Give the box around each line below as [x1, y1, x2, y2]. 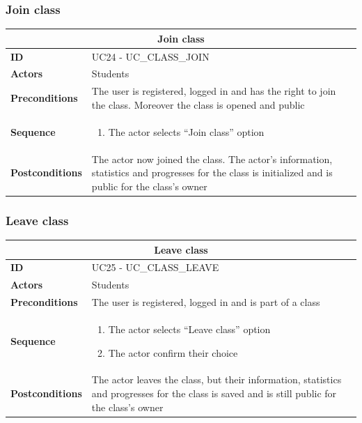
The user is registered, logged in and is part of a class [91, 295, 320, 309]
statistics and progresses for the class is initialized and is [91, 165, 333, 180]
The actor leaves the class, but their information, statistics [91, 372, 342, 387]
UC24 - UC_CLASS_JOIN [91, 49, 210, 63]
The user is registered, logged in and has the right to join [91, 84, 336, 98]
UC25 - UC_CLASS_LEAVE [91, 260, 219, 275]
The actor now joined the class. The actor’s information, [91, 151, 333, 166]
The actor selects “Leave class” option [108, 321, 271, 336]
